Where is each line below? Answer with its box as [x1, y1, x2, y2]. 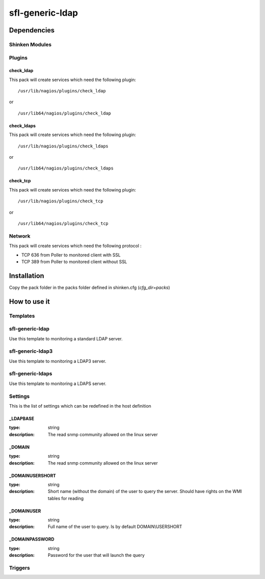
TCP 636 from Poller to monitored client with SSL [21, 252, 121, 258]
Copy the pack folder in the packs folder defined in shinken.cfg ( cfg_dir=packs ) [9, 284, 170, 290]
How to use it [9, 297, 50, 305]
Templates [9, 312, 35, 319]
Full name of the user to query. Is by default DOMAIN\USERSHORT [48, 524, 183, 530]
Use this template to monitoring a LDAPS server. [9, 381, 106, 386]
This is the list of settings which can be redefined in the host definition [9, 403, 152, 409]
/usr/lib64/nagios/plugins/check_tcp [18, 221, 109, 226]
